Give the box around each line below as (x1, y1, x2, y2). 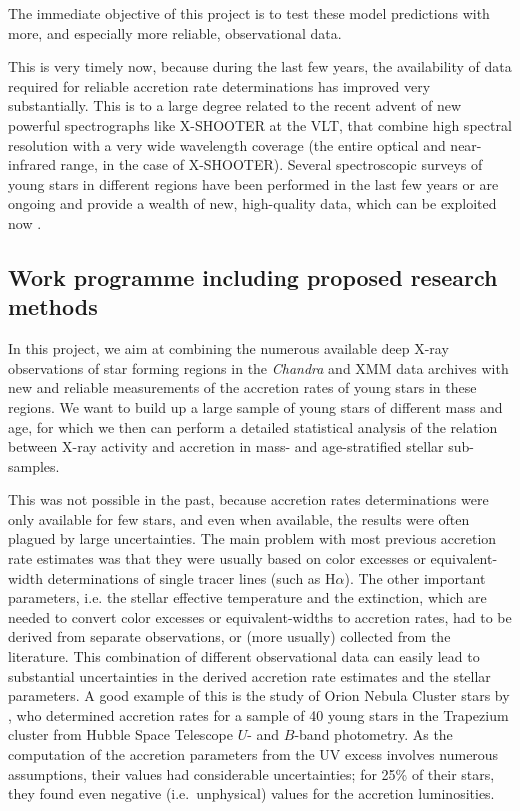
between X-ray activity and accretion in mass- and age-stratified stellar (8, 436, 444, 457)
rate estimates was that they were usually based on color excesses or (8, 548, 426, 569)
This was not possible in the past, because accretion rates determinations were (8, 489, 489, 510)
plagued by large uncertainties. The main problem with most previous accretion (8, 528, 497, 549)
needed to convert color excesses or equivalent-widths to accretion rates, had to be (8, 606, 512, 627)
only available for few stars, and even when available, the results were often (8, 508, 470, 529)
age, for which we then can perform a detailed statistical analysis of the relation (8, 416, 498, 437)
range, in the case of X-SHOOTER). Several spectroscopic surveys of (60, 154, 483, 175)
